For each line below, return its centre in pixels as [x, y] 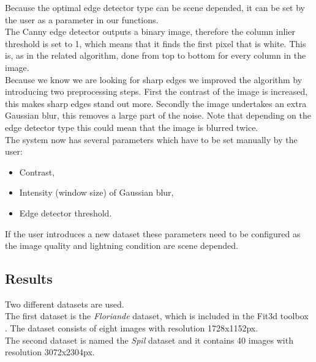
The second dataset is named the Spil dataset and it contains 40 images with [149, 340]
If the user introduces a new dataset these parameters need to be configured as [153, 233]
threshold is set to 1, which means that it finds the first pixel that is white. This [156, 43]
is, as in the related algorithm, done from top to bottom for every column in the [156, 55]
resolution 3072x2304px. [50, 352]
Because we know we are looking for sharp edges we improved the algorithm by [154, 79]
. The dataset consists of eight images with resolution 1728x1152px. [132, 328]
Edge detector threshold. [66, 212]
